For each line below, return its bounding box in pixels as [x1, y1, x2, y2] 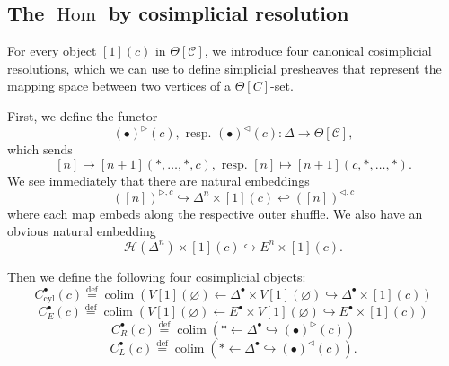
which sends [7, 140, 73, 159]
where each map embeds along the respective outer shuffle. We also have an [7, 204, 423, 222]
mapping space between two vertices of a [7, 76, 232, 95]
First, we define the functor [7, 106, 158, 125]
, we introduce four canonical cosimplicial [204, 41, 432, 60]
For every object [7, 41, 97, 60]
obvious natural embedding [7, 222, 156, 240]
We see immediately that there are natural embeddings [7, 170, 310, 189]
